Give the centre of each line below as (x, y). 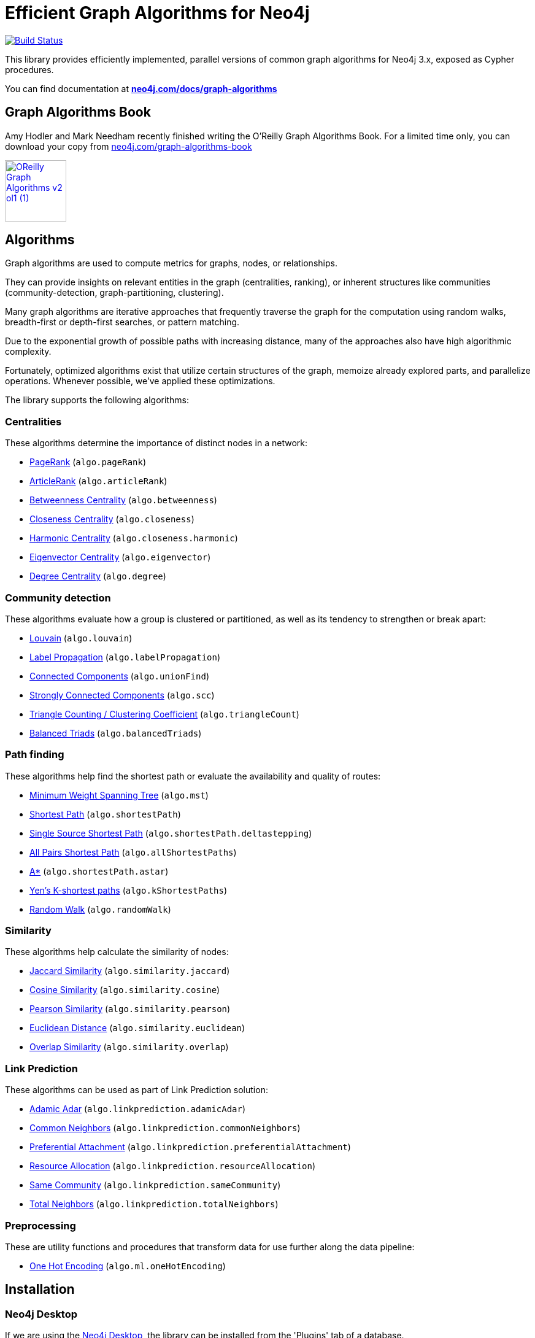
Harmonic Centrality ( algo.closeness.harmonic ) (134, 538)
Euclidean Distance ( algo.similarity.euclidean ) (137, 1028)
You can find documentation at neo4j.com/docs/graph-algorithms (141, 88)
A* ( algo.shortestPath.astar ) (99, 871)
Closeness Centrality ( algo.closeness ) (112, 519)
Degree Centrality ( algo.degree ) (98, 576)
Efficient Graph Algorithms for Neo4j (157, 13)
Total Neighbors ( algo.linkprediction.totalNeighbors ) (154, 1204)
